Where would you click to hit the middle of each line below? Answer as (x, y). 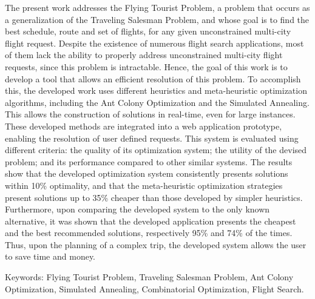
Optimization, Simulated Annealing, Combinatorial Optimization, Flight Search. (154, 288)
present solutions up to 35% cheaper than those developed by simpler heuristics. (154, 197)
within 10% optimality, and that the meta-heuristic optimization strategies (144, 185)
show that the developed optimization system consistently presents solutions (147, 173)
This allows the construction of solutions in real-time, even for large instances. (150, 114)
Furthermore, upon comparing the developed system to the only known (137, 209)
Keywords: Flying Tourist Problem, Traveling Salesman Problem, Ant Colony (149, 277)
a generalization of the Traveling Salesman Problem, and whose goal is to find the (157, 19)
